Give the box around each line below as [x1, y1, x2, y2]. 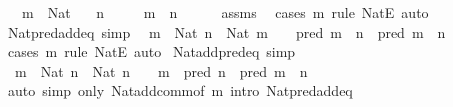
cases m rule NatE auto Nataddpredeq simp [7, 41, 296, 62]
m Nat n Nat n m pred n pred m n [14, 60, 308, 81]
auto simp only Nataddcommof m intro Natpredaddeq [7, 80, 353, 101]
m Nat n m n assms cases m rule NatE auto [21, 2, 429, 22]
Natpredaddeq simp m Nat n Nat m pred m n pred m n [7, 21, 446, 42]
